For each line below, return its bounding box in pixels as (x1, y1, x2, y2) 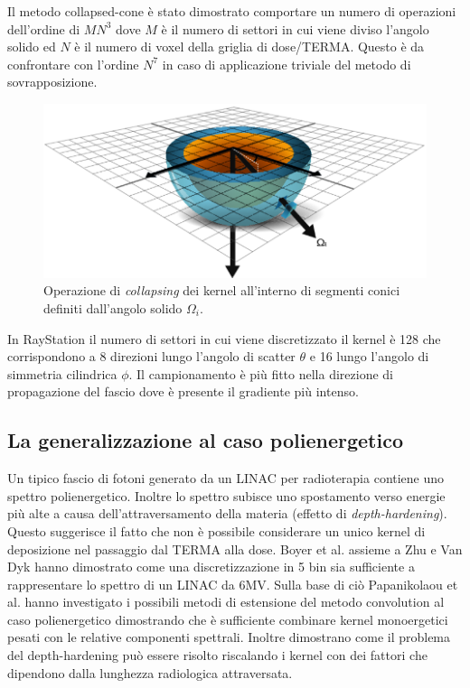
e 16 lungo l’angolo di (309, 347, 429, 366)
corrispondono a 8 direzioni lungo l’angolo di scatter (7, 347, 296, 366)
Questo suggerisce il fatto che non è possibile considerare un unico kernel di (7, 521, 426, 540)
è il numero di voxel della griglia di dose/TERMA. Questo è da (74, 37, 425, 56)
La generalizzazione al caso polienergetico (7, 426, 403, 454)
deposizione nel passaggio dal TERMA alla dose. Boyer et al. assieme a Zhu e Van (7, 539, 463, 558)
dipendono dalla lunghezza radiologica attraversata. (7, 663, 293, 682)
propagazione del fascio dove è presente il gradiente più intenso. (7, 382, 359, 401)
